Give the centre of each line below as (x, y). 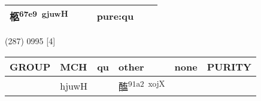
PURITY (229, 66)
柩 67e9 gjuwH (39, 16)
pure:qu (115, 16)
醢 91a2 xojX (142, 85)
